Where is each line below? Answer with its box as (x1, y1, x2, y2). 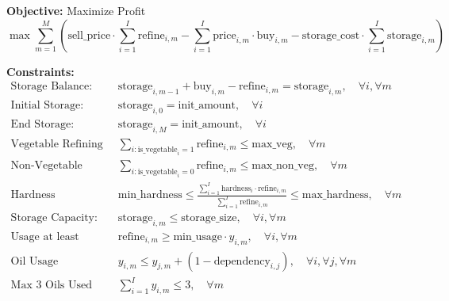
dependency (213, 255, 271, 267)
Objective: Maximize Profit (6, 2, 146, 18)
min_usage (173, 231, 222, 242)
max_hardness (301, 189, 369, 201)
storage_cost (301, 29, 360, 41)
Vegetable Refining (10, 138, 103, 150)
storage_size (181, 211, 237, 223)
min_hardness (117, 189, 182, 201)
